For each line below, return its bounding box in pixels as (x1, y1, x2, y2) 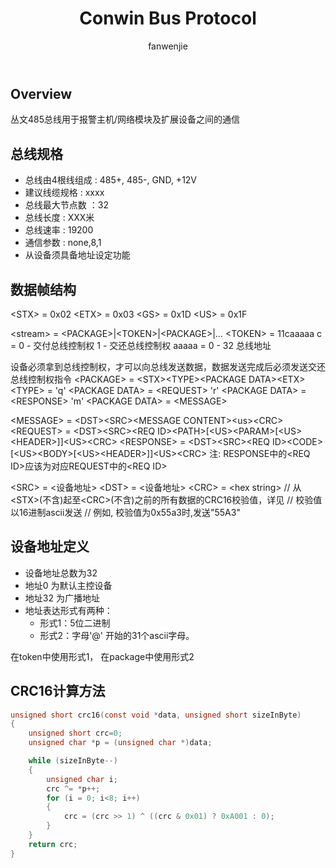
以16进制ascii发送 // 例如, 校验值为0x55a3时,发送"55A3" (10, 506, 241, 518)
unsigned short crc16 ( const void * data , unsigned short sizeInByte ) (10, 710, 302, 720)
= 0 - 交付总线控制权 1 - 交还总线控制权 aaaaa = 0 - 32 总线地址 (10, 339, 272, 351)
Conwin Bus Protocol (79, 7, 257, 30)
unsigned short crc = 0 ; (28, 728, 123, 739)
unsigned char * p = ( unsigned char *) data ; (28, 738, 213, 748)
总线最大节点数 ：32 (24, 199, 109, 211)
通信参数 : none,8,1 (24, 237, 102, 249)
